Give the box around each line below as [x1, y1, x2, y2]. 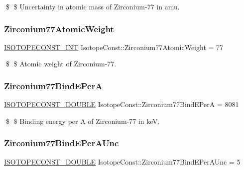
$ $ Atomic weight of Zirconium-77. [5, 58, 117, 69]
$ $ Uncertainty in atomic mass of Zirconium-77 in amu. [5, 1, 180, 11]
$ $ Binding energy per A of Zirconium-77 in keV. [5, 115, 160, 126]
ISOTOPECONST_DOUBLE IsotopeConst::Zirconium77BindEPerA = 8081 [4, 99, 239, 110]
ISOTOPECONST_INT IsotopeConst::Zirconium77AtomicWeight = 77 [4, 42, 224, 52]
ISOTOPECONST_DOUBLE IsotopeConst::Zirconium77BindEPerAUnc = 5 [4, 156, 241, 167]
